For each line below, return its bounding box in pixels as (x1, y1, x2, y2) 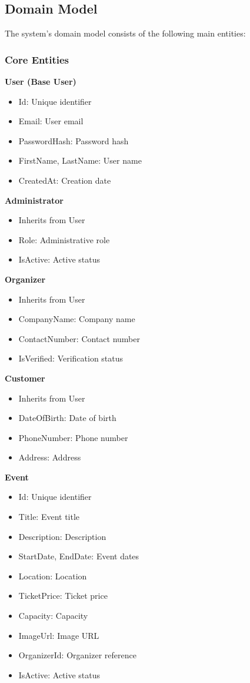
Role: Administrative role (18, 233, 110, 246)
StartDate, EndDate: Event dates (18, 550, 139, 562)
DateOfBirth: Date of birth (18, 412, 116, 424)
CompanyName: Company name (18, 313, 135, 325)
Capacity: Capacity (18, 609, 88, 622)
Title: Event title (18, 510, 80, 523)
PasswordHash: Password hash (18, 134, 129, 147)
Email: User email (18, 115, 84, 127)
